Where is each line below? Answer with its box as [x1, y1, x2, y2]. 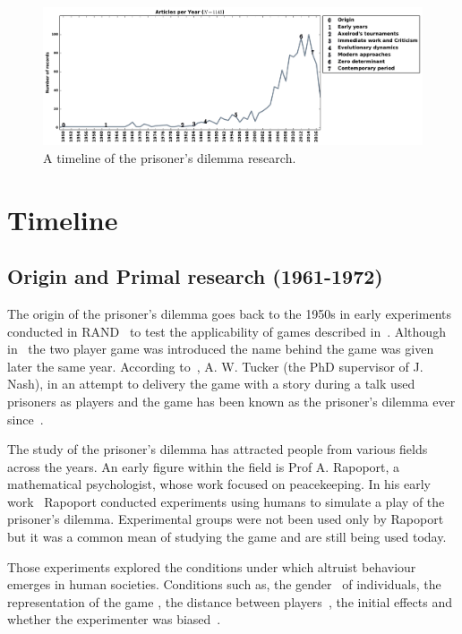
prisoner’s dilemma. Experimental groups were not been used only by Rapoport [7, 510, 444, 528]
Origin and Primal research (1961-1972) [7, 262, 383, 290]
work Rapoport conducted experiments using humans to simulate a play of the [7, 492, 445, 510]
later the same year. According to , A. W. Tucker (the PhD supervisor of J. [7, 356, 423, 375]
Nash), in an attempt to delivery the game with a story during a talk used [7, 374, 415, 393]
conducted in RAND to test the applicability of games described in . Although [7, 321, 446, 340]
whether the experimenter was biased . [7, 610, 221, 629]
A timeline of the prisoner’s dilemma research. [43, 148, 296, 167]
